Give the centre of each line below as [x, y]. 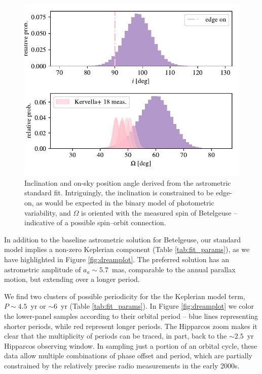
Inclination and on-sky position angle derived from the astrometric [128, 182]
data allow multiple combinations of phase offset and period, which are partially [128, 356]
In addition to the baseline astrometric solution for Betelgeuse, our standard [123, 239]
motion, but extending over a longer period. [72, 279]
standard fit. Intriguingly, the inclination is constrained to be [119, 193]
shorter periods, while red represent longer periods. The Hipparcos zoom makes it [131, 326]
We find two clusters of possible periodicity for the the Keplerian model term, [125, 296]
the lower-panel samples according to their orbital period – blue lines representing [131, 316]
